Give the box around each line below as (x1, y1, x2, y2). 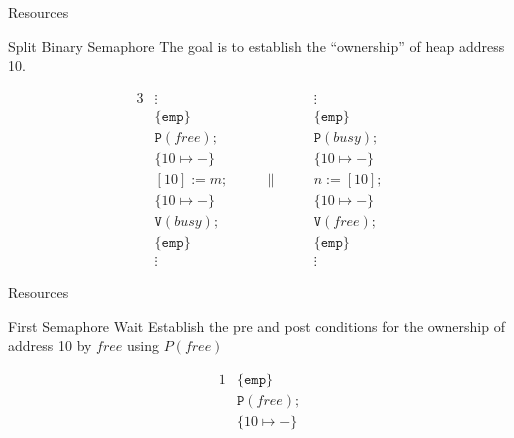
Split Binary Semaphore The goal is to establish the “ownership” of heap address (8, 35, 505, 56)
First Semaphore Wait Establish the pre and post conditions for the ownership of (8, 315, 505, 336)
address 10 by (8, 335, 92, 356)
